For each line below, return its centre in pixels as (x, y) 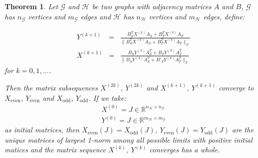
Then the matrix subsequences (51, 87)
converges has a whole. (185, 150)
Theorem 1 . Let (31, 6)
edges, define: (224, 16)
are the (243, 130)
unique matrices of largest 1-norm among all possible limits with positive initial (129, 139)
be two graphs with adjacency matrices (152, 6)
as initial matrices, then (42, 130)
